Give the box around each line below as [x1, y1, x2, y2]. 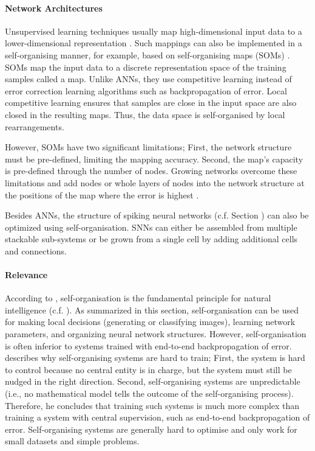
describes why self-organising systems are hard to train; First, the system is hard [5, 351, 305, 364]
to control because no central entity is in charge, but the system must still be [5, 363, 292, 376]
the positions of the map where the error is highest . [5, 188, 199, 201]
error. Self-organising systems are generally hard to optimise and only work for [5, 422, 297, 435]
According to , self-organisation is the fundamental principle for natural [5, 292, 271, 304]
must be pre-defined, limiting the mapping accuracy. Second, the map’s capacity [5, 152, 303, 165]
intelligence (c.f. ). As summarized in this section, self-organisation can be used [5, 303, 299, 316]
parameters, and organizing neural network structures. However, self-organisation [5, 327, 307, 340]
